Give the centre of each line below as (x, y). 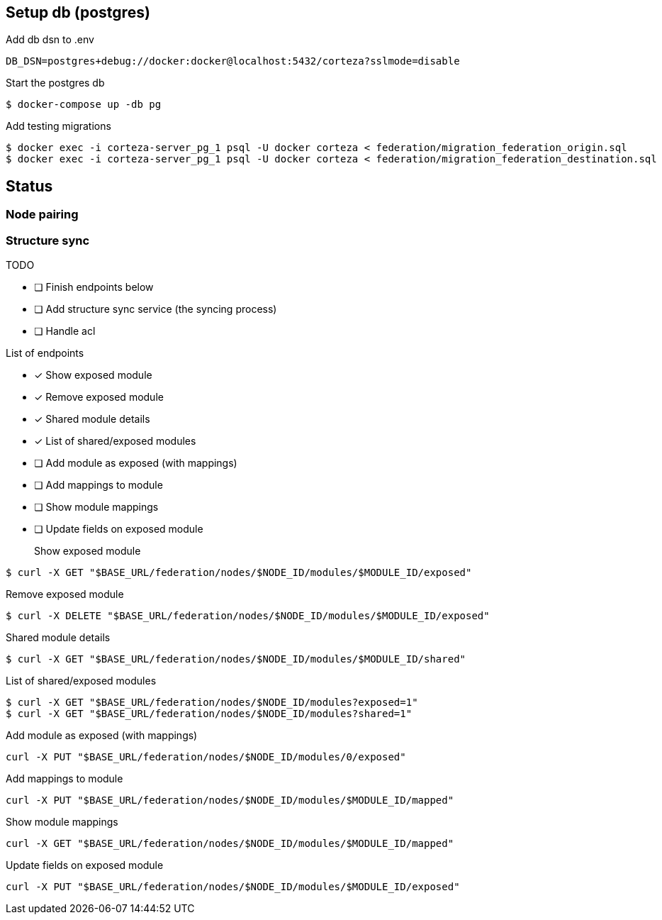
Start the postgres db (55, 83)
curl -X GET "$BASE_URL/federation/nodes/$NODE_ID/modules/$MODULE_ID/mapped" (230, 844)
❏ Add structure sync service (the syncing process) (156, 309)
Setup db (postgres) (78, 12)
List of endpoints (45, 353)
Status (29, 186)
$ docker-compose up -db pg (84, 105)
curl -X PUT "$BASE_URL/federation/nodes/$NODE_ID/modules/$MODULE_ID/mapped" (230, 800)
